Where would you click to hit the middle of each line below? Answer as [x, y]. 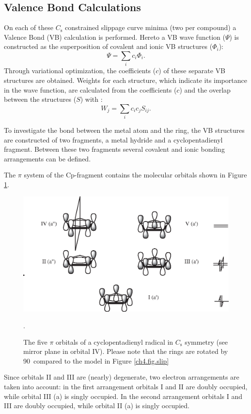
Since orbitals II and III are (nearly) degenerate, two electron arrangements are [122, 377]
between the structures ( [40, 99]
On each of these [29, 27]
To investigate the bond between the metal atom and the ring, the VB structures [124, 130]
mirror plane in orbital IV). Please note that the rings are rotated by [126, 351]
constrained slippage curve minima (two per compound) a [150, 27]
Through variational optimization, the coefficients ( [80, 71]
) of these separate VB [192, 71]
